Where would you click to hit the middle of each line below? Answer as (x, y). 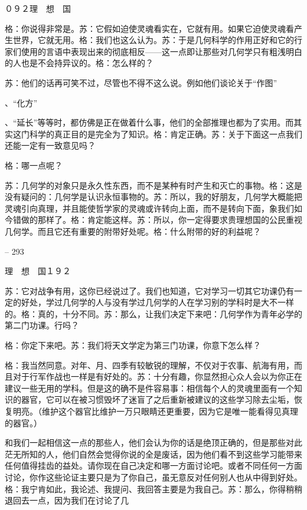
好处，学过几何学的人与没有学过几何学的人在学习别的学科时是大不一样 (157, 302)
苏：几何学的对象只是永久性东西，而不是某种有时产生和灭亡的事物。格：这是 (153, 185)
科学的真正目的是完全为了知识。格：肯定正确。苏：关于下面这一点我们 (166, 134)
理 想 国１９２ (38, 271)
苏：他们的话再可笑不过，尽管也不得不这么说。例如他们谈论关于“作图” (141, 82)
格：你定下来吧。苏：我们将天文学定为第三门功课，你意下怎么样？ (133, 345)
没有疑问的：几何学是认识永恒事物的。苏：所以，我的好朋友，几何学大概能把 (153, 197)
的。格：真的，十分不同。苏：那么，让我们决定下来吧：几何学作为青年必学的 (153, 313)
